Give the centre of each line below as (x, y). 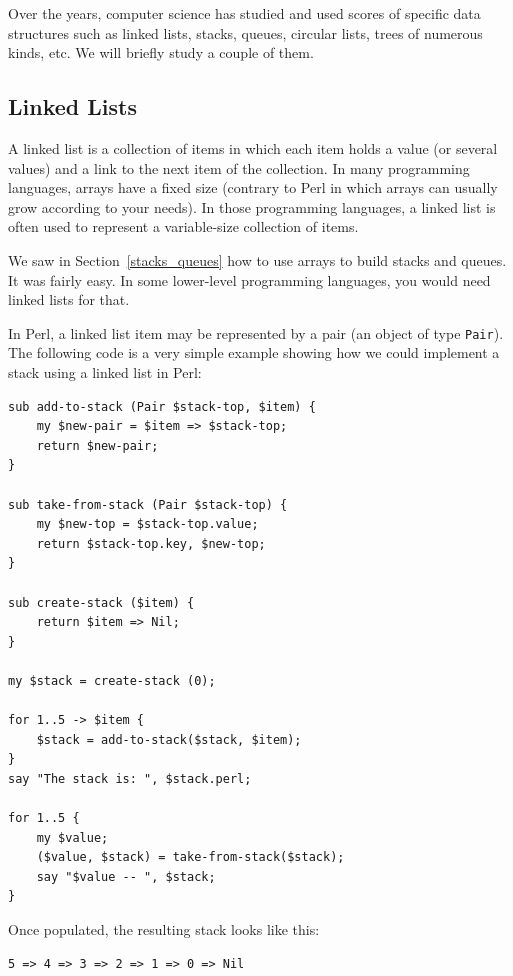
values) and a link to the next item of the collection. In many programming (239, 167)
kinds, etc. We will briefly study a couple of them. (161, 52)
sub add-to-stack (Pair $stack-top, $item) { (162, 406)
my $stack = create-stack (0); (112, 680)
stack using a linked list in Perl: (105, 371)
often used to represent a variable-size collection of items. (183, 226)
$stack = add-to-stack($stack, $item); (169, 739)
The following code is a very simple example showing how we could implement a (254, 352)
